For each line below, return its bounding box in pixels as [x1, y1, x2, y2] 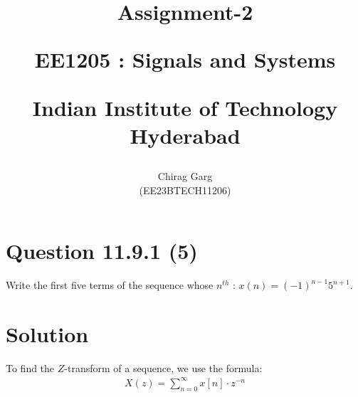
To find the [6, 360, 55, 375]
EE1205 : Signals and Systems [34, 45, 336, 74]
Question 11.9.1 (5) [6, 236, 198, 265]
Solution [6, 319, 89, 348]
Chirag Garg [157, 168, 213, 183]
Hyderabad [130, 120, 241, 149]
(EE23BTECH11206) [139, 182, 231, 197]
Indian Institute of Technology [32, 92, 338, 122]
